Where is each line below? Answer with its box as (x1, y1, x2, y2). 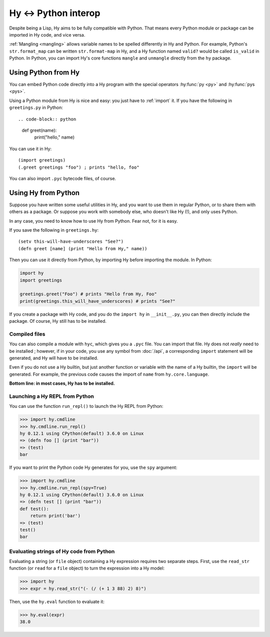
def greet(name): (21, 127, 57, 133)
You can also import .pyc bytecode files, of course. (9, 175, 116, 181)
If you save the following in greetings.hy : (9, 227, 99, 233)
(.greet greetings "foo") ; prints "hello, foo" (18, 164, 139, 170)
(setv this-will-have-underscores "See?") (18, 239, 124, 245)
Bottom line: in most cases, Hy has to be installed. (9, 380, 115, 386)
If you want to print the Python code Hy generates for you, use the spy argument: (9, 464, 177, 470)
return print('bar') (30, 513, 81, 519)
